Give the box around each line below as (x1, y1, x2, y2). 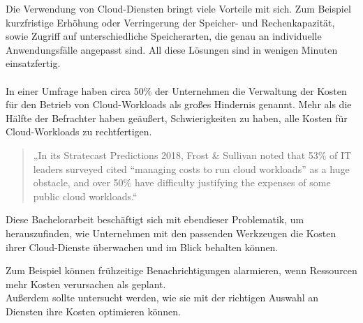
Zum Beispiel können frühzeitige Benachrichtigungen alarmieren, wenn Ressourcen (6, 263, 357, 278)
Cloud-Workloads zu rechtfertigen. (6, 124, 152, 139)
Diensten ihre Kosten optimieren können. (6, 303, 181, 318)
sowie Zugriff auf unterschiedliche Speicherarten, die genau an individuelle (6, 29, 322, 43)
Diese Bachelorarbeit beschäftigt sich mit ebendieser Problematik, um (6, 212, 304, 227)
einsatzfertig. (6, 56, 61, 70)
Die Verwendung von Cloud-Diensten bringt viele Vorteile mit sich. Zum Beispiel (6, 1, 351, 15)
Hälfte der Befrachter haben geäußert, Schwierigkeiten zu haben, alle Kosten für (6, 110, 348, 125)
